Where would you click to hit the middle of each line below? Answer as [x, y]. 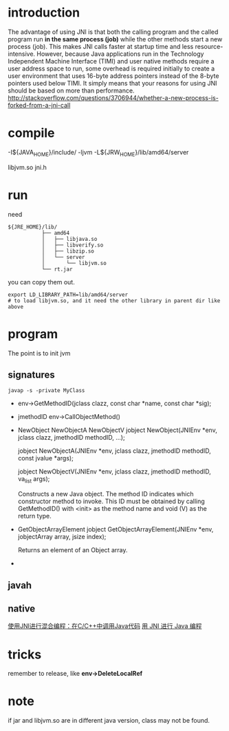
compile [31, 133]
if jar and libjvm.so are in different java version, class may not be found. [109, 721]
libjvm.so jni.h [27, 167]
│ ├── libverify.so [73, 245]
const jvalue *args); [46, 458]
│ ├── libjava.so [69, 239]
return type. [35, 516]
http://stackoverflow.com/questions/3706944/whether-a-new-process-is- [113, 97]
